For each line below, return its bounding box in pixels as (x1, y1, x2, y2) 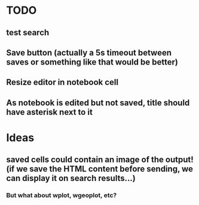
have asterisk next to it (6, 107, 93, 117)
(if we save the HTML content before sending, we (6, 164, 193, 174)
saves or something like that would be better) (6, 57, 178, 67)
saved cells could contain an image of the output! (6, 155, 194, 165)
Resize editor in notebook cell (6, 77, 118, 87)
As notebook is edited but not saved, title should (6, 97, 190, 108)
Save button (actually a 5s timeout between (6, 47, 172, 57)
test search (6, 27, 50, 38)
